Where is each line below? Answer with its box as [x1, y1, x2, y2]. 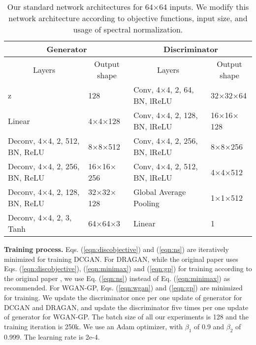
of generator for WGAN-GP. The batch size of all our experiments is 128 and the [4, 312, 249, 322]
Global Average [133, 186, 186, 197]
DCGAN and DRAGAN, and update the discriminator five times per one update [4, 302, 249, 312]
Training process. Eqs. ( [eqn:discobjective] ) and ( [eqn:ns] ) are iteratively [4, 244, 229, 254]
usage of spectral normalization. [73, 24, 183, 35]
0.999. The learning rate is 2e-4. [4, 331, 100, 342]
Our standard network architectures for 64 [7, 1, 153, 12]
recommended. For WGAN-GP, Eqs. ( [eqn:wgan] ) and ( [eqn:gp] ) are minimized [4, 282, 243, 293]
